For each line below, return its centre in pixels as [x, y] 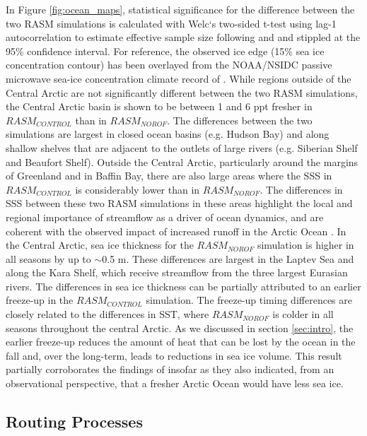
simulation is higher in [305, 245]
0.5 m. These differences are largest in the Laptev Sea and [228, 258]
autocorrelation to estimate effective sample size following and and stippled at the [183, 37]
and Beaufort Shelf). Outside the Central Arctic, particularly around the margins [182, 161]
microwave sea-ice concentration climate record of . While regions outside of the [179, 78]
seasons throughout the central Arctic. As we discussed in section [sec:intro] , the [180, 328]
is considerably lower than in [138, 189]
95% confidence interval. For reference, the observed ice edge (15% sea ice [165, 51]
